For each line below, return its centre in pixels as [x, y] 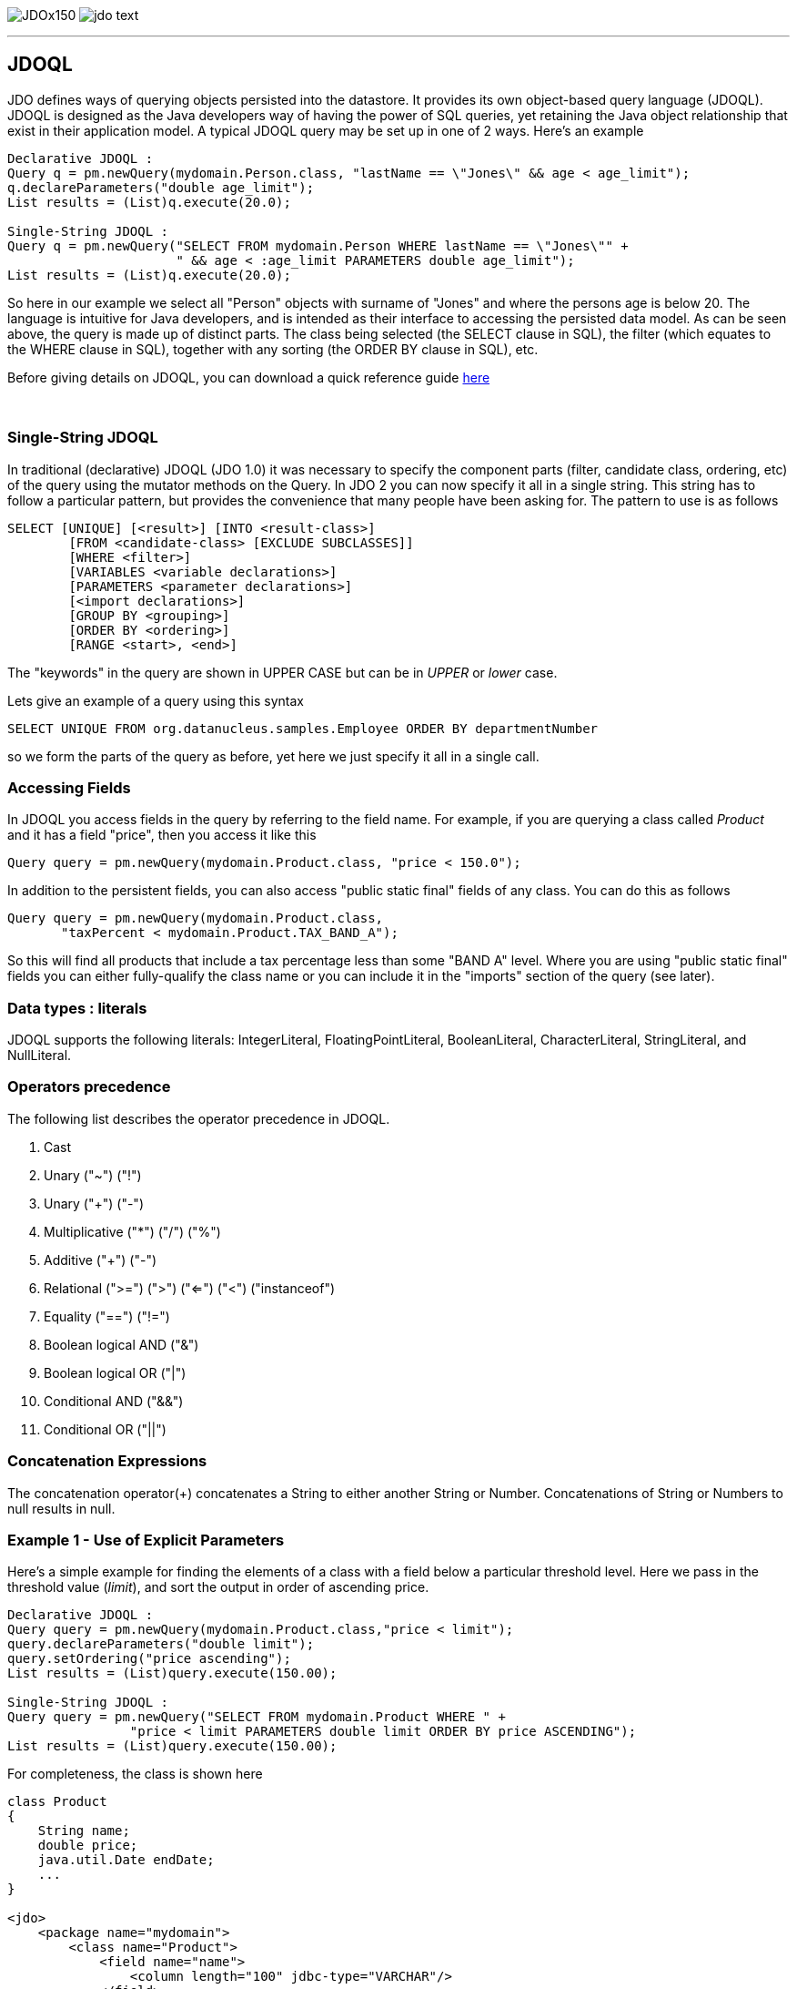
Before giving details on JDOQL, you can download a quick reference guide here [249, 377]
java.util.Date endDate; [126, 1860]
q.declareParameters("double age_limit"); [161, 187]
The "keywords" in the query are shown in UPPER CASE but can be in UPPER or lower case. [282, 672]
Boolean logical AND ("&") [121, 1344]
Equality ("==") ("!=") [107, 1316]
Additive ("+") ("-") [101, 1260]
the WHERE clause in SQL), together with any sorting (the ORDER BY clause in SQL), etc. [273, 349]
